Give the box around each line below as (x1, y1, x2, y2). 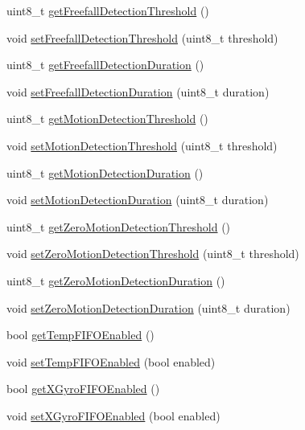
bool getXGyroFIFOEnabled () (6, 380, 160, 397)
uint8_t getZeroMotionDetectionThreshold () (6, 218, 231, 235)
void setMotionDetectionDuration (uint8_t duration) (6, 191, 269, 208)
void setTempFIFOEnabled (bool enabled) (6, 353, 216, 370)
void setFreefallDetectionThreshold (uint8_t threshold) (6, 29, 278, 46)
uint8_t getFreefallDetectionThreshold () (6, 2, 209, 18)
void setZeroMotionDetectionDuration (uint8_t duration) (6, 299, 291, 316)
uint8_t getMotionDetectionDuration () (6, 164, 204, 181)
